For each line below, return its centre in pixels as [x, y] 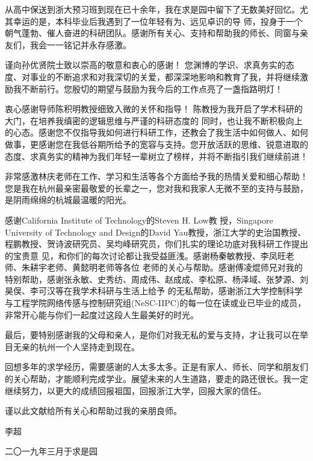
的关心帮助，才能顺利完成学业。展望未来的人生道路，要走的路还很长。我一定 [156, 379]
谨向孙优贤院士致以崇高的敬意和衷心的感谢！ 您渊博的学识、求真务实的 [145, 65]
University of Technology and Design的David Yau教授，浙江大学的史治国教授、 [156, 232]
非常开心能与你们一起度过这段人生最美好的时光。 [102, 314]
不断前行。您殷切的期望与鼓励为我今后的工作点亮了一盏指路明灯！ [152, 88]
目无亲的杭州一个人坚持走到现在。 [72, 346]
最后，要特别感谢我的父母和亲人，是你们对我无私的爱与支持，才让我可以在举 [156, 335]
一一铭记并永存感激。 [89, 44]
